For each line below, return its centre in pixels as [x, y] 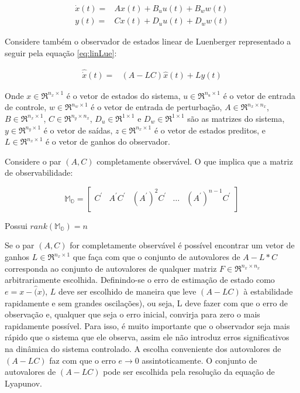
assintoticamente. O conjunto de [199, 360]
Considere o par [33, 161]
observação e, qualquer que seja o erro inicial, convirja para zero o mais [132, 314]
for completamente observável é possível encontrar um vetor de [182, 245]
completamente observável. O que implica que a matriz [195, 161]
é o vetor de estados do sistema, [123, 95]
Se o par [20, 245]
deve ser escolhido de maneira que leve [127, 291]
